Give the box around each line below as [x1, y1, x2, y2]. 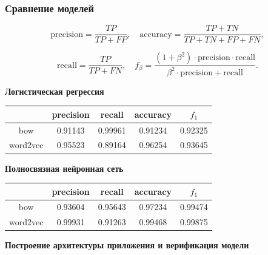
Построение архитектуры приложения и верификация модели [5, 239, 249, 251]
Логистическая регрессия [5, 84, 104, 97]
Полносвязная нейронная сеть [5, 161, 124, 174]
